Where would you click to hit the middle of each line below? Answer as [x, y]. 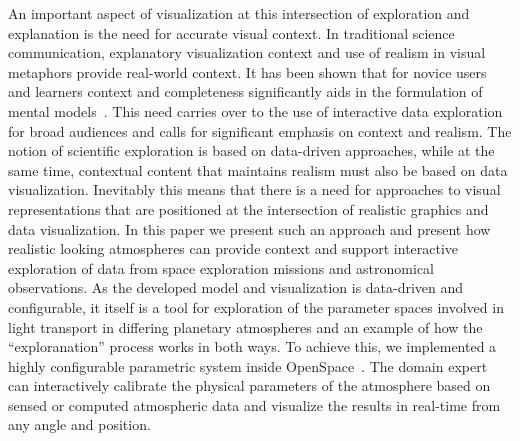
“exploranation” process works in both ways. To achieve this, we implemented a [252, 346]
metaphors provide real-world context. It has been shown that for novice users [247, 71]
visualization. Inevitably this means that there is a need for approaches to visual [254, 189]
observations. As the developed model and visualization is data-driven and [236, 287]
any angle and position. [79, 424]
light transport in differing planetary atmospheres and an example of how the [245, 326]
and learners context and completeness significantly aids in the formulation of [245, 91]
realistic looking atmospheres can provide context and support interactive [233, 248]
